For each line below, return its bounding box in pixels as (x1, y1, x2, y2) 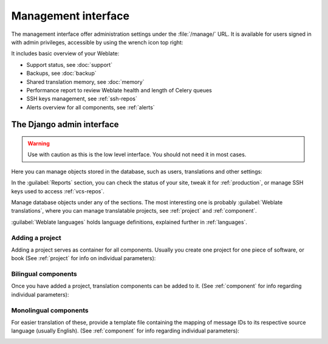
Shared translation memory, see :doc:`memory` (26, 78, 145, 85)
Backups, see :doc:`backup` (26, 70, 97, 77)
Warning (27, 140, 50, 147)
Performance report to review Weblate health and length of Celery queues (26, 86, 212, 94)
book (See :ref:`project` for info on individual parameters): (11, 255, 156, 262)
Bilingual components (11, 270, 77, 278)
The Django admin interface (11, 119, 119, 130)
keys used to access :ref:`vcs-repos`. (11, 187, 104, 194)
